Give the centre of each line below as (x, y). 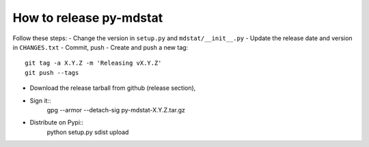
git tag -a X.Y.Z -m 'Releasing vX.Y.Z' (93, 63)
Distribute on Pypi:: (57, 122)
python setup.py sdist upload (88, 132)
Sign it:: (40, 100)
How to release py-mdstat (88, 18)
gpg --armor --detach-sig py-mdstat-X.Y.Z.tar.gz (116, 110)
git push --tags (52, 72)
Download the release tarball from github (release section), (113, 88)
